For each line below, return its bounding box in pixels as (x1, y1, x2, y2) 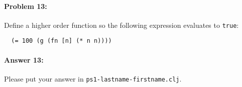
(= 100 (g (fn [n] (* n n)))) (11, 37, 112, 45)
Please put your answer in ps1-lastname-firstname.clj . (4, 73, 182, 84)
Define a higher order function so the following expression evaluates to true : (4, 19, 239, 30)
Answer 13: (4, 54, 44, 65)
